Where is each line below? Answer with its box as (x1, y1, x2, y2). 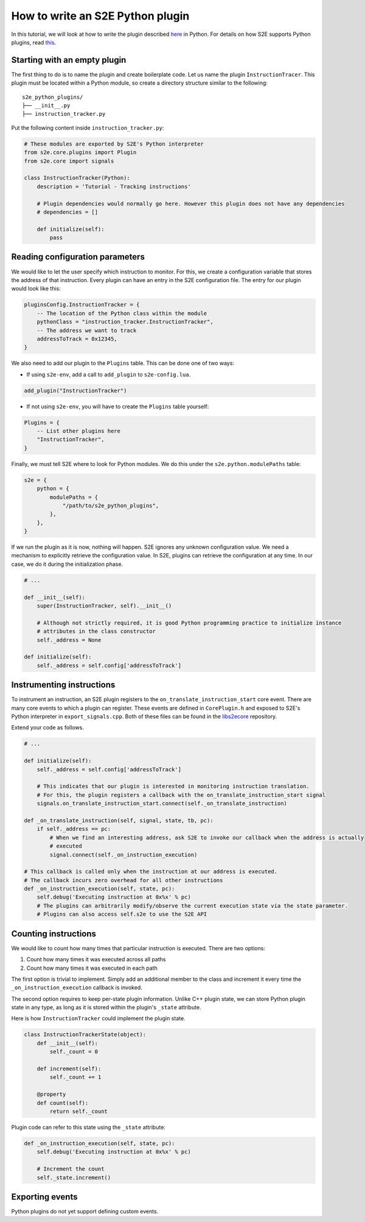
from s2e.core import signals (24, 157, 114, 164)
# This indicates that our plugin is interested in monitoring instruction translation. (36, 783, 310, 790)
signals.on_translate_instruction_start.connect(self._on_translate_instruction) (36, 800, 287, 807)
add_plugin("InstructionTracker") (24, 387, 127, 394)
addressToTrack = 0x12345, (36, 335, 118, 342)
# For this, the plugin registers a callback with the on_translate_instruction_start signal (36, 791, 325, 798)
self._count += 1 (49, 1074, 102, 1081)
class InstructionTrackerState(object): (24, 1031, 146, 1038)
